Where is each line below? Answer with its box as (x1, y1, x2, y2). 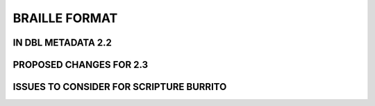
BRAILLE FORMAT (12, 10, 118, 26)
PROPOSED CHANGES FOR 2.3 (12, 59, 149, 71)
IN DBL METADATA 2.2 (12, 37, 112, 48)
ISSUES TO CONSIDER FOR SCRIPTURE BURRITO (12, 81, 227, 93)
